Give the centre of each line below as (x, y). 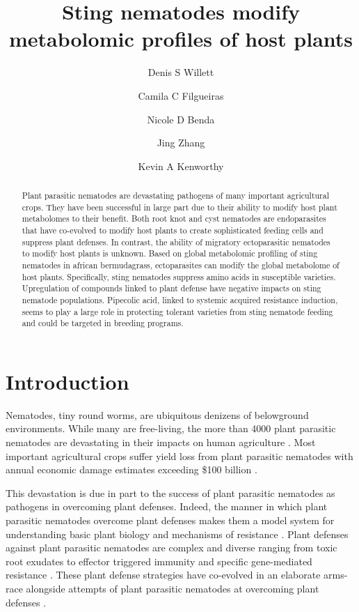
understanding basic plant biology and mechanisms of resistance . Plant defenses (177, 534)
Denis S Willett (181, 72)
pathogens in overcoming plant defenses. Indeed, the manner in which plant (167, 506)
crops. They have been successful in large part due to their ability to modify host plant (179, 207)
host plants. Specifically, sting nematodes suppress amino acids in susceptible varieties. (179, 276)
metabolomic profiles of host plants (181, 39)
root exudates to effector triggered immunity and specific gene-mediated (159, 561)
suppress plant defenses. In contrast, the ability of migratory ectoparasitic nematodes (176, 242)
